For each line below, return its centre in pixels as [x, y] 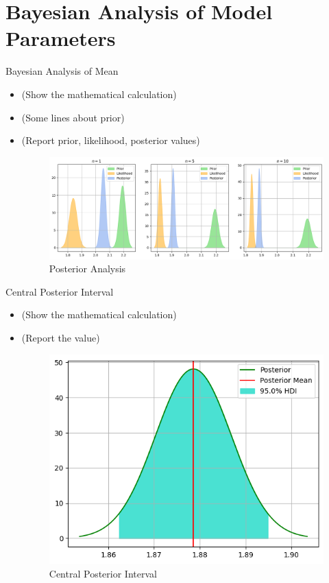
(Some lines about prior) [73, 117]
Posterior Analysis [87, 269]
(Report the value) [61, 337]
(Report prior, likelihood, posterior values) [111, 140]
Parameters [61, 38]
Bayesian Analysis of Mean [62, 71]
